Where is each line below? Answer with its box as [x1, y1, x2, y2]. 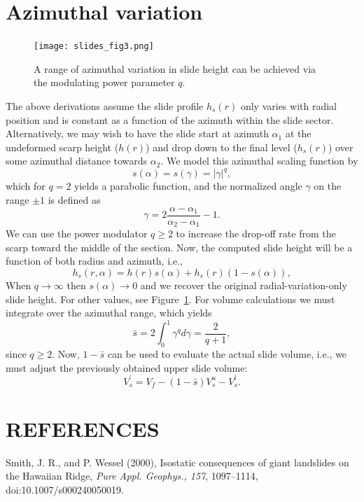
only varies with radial [240, 98, 337, 113]
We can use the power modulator [6, 226, 148, 241]
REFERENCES [6, 414, 160, 442]
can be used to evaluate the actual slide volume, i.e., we [107, 347, 347, 361]
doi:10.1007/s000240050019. [6, 482, 124, 496]
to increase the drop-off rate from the [176, 226, 336, 241]
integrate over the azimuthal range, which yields [6, 305, 212, 320]
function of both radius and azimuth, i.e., [6, 253, 183, 268]
